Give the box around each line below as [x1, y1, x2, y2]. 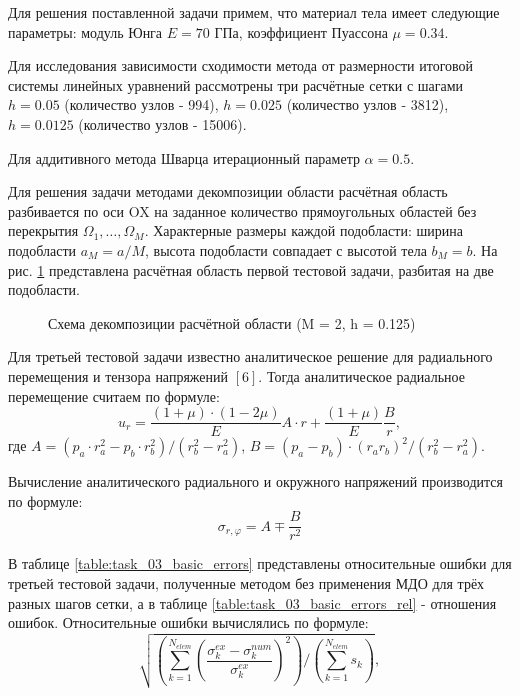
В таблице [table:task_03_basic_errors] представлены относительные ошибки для [8, 553, 512, 574]
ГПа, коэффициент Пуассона [214, 21, 388, 42]
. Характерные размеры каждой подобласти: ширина [144, 220, 463, 241]
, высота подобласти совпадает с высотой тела [145, 239, 427, 260]
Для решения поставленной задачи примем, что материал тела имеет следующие [8, 2, 500, 22]
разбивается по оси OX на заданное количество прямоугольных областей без [8, 200, 477, 221]
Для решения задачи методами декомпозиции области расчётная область [8, 181, 448, 202]
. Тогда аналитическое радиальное [258, 365, 465, 386]
